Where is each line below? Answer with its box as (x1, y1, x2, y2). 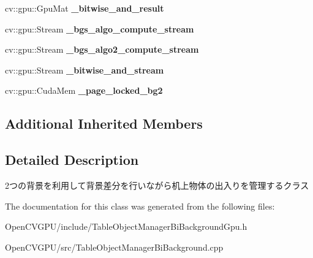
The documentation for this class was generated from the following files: (5, 199, 275, 212)
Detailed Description (5, 150, 139, 169)
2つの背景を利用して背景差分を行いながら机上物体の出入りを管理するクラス (5, 178, 309, 191)
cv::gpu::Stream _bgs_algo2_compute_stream (5, 43, 199, 56)
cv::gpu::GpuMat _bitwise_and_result (5, 2, 164, 14)
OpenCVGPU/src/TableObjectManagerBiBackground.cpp (5, 240, 224, 253)
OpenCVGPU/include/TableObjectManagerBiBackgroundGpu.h (5, 220, 247, 233)
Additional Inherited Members (5, 114, 203, 133)
